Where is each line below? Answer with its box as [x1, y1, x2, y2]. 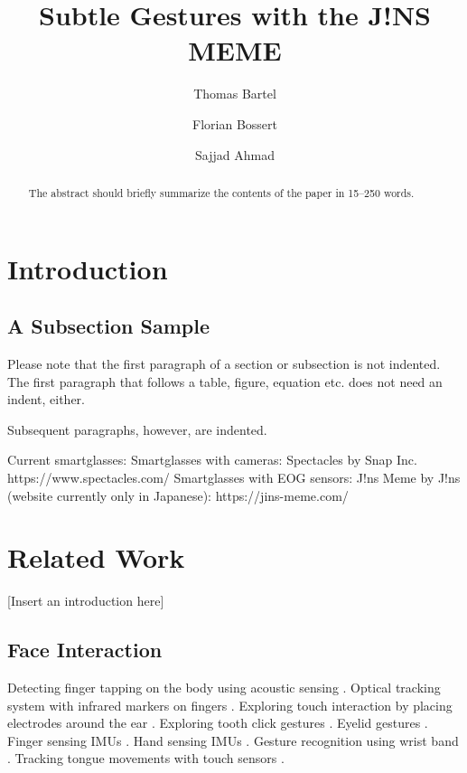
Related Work [7, 539, 185, 576]
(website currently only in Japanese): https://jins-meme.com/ [7, 485, 349, 504]
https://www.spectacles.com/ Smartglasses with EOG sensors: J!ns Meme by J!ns [7, 467, 461, 486]
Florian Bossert [192, 114, 277, 133]
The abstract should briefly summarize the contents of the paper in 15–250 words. [28, 184, 415, 200]
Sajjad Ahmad [195, 145, 275, 164]
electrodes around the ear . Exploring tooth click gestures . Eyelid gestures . [7, 713, 428, 732]
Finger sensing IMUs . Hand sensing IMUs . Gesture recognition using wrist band [7, 731, 459, 749]
